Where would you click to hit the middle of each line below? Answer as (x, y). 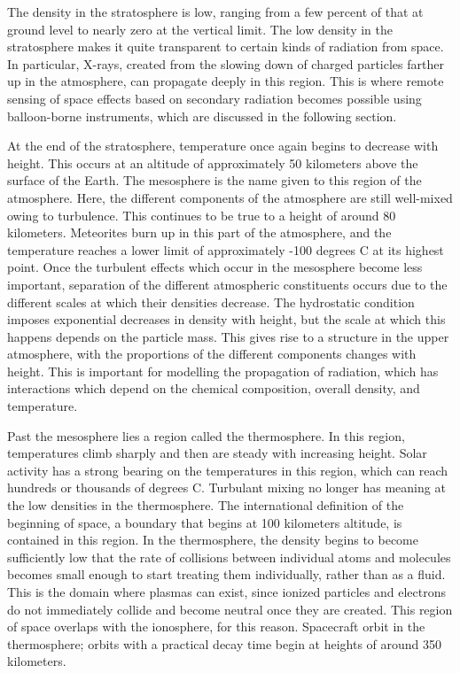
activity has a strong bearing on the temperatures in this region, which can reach (228, 470)
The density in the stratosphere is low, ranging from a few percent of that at (215, 12)
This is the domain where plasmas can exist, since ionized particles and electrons (226, 592)
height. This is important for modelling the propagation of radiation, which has (223, 371)
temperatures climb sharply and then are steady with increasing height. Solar (217, 453)
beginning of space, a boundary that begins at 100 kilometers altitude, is (205, 522)
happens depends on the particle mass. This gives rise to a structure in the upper (228, 336)
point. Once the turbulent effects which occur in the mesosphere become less (215, 267)
